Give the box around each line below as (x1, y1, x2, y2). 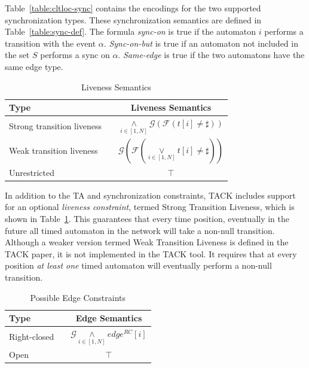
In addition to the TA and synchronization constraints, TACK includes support (5, 188, 296, 201)
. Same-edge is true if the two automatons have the (118, 48, 305, 61)
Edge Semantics (75, 312, 142, 324)
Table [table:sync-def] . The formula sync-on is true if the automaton (5, 25, 256, 38)
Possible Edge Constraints (30, 291, 126, 303)
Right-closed (9, 330, 54, 342)
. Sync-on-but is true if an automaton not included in (103, 37, 298, 49)
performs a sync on (40, 48, 110, 61)
